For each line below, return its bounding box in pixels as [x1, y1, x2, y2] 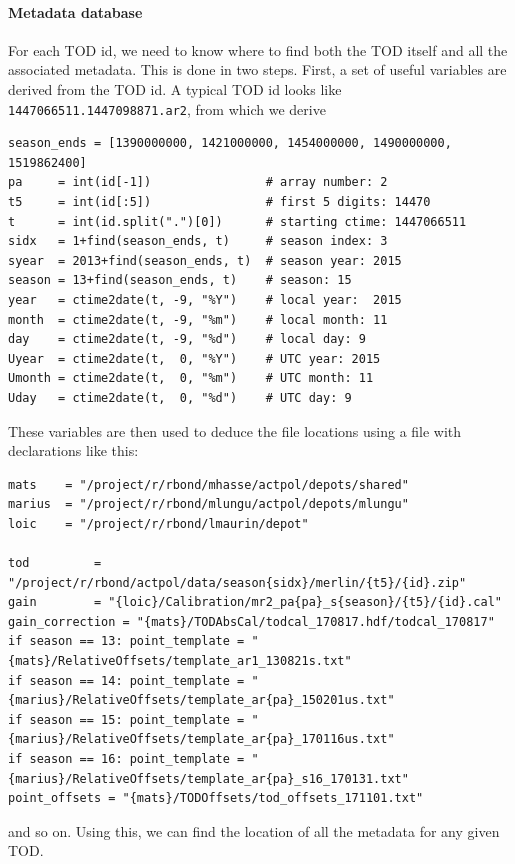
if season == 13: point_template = [8, 634, 245, 649]
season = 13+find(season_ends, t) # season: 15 [8, 273, 352, 288]
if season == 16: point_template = [8, 752, 245, 767]
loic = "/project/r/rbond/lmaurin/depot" [8, 516, 309, 531]
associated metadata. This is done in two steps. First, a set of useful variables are [8, 59, 507, 80]
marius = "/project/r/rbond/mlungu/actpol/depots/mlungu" [8, 497, 409, 512]
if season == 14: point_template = [8, 673, 245, 688]
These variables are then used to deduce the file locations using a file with [8, 420, 462, 441]
